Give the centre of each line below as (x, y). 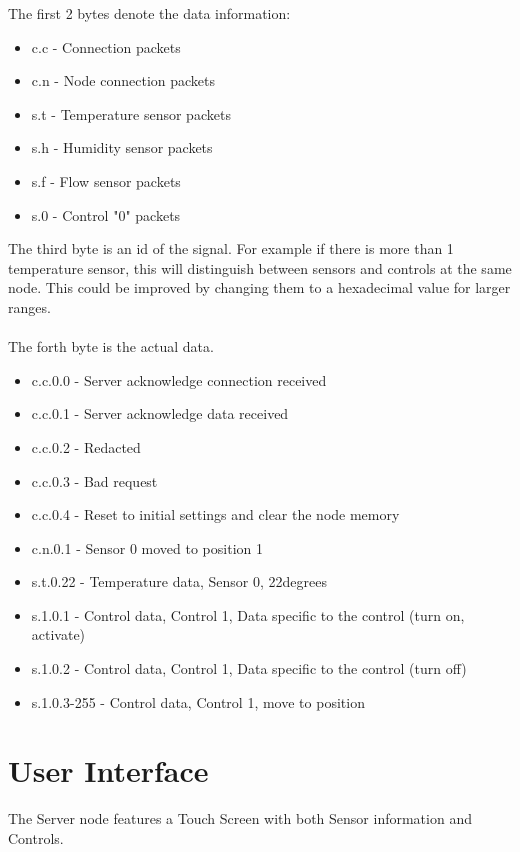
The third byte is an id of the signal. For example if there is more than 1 (231, 248)
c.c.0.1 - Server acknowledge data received (160, 413)
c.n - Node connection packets (123, 80)
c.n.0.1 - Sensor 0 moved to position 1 (147, 547)
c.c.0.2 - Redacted (86, 446)
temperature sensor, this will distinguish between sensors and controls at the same (260, 267)
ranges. (29, 306)
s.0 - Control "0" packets (106, 214)
